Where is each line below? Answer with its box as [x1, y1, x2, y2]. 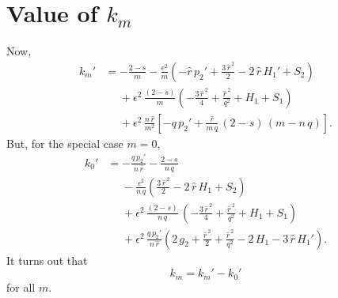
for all [6, 278, 36, 295]
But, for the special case [6, 134, 123, 151]
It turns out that [6, 251, 88, 268]
